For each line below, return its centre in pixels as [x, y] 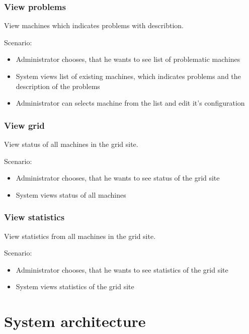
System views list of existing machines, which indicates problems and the [128, 76]
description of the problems [58, 86]
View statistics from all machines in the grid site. [80, 236]
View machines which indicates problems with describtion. [94, 25]
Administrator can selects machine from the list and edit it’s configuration [130, 103]
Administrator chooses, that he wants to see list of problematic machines [128, 59]
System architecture [75, 321]
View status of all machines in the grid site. [71, 144]
